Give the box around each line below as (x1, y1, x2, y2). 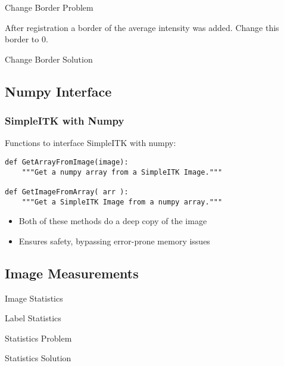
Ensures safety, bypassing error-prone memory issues (18, 234, 210, 247)
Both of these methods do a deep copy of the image (18, 215, 207, 227)
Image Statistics (5, 291, 63, 304)
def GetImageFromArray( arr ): (5, 187, 129, 196)
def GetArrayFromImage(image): (5, 157, 129, 166)
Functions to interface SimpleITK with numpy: (5, 137, 176, 149)
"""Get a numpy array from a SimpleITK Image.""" (21, 168, 223, 176)
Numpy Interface (5, 82, 112, 100)
